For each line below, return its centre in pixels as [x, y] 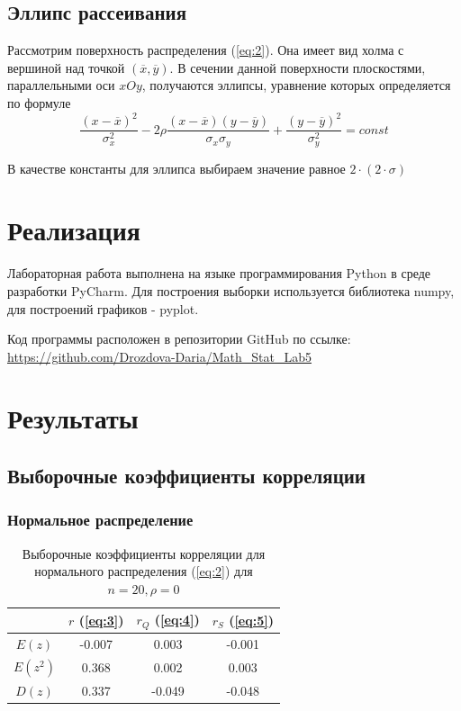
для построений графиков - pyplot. [103, 308]
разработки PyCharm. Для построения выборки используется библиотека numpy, [231, 290]
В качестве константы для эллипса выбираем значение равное [176, 168]
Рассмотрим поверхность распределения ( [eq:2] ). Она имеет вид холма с [206, 50]
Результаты [73, 418]
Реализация [74, 230]
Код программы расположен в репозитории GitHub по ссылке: [179, 339]
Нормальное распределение [100, 520]
